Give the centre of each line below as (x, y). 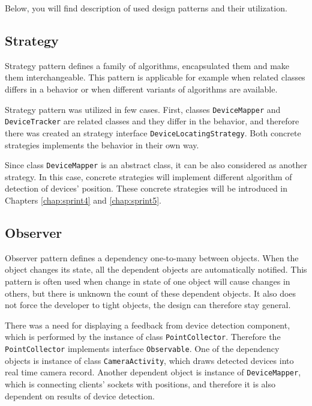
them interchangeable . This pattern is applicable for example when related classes (155, 77)
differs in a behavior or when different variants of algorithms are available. (141, 89)
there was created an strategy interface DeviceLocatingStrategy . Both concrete (153, 132)
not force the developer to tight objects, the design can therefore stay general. (148, 305)
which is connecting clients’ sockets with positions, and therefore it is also (140, 383)
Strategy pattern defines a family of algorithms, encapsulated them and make (147, 65)
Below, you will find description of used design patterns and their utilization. (146, 8)
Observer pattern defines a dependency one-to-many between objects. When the (152, 257)
